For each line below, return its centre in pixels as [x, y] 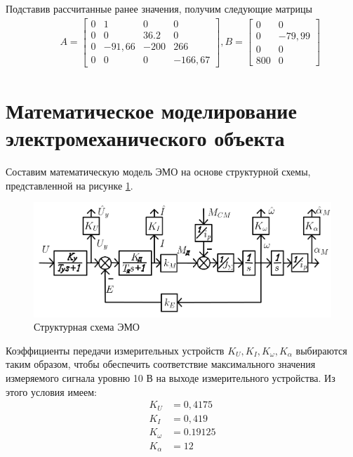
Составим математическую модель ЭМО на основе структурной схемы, [158, 172]
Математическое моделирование [151, 110]
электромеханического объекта [145, 138]
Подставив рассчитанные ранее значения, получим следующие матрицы [159, 8]
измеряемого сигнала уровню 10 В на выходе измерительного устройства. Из [171, 377]
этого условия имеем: [51, 391]
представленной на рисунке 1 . [69, 185]
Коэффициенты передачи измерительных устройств [115, 350]
